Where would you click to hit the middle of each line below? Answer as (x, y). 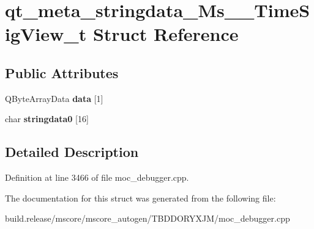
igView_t (46, 34)
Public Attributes (62, 72)
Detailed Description (72, 152)
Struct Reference (166, 34)
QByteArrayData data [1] (54, 98)
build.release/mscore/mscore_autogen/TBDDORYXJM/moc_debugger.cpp (148, 218)
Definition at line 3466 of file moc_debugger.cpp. (97, 177)
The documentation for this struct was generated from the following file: (140, 198)
